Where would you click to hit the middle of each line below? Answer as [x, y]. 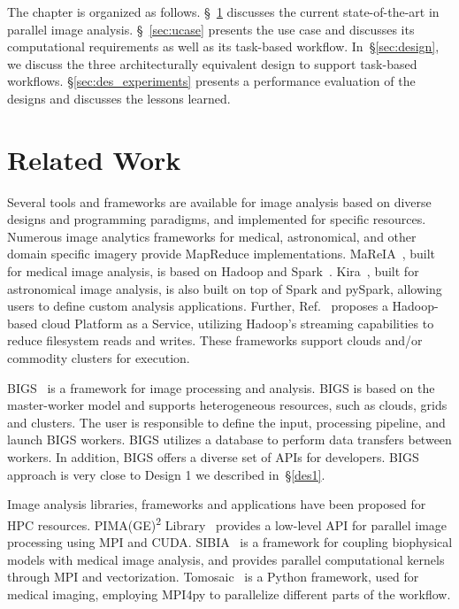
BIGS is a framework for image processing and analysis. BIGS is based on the [221, 387]
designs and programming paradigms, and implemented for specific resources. [217, 219]
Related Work [94, 159]
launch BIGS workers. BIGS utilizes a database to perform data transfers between [229, 439]
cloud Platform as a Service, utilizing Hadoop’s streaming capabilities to [237, 323]
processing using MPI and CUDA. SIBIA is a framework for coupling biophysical [230, 542]
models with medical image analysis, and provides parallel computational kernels [226, 559]
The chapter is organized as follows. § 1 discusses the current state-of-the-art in [223, 12]
